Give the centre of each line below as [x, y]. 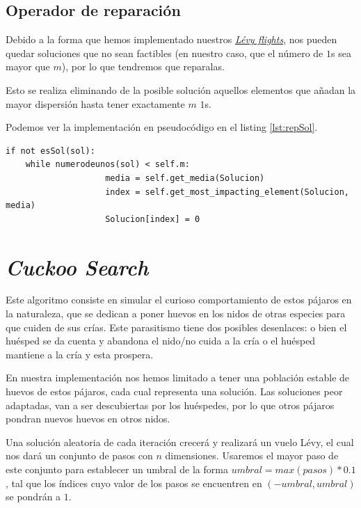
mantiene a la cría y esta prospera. [80, 354]
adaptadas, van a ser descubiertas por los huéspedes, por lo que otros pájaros [170, 405]
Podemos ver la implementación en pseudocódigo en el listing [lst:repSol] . [162, 127]
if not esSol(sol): [50, 151]
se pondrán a [33, 497]
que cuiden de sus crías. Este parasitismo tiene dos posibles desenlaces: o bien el [176, 327]
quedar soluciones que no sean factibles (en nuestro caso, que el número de [165, 53]
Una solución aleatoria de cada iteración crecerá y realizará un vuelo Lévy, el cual [180, 442]
